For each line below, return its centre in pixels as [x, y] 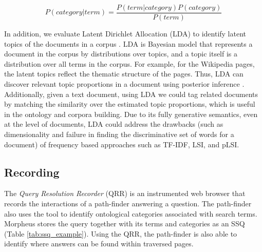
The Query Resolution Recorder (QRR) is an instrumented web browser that [125, 193]
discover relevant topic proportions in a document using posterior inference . [124, 84]
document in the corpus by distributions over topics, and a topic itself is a [121, 54]
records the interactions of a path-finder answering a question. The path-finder [128, 203]
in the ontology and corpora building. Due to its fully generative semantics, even [131, 114]
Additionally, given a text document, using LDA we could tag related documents [131, 94]
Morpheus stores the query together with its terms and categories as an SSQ [125, 224]
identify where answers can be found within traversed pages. [99, 244]
